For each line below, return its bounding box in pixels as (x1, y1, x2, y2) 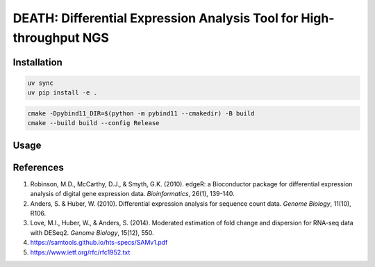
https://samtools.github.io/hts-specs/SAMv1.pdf (30, 238, 168, 247)
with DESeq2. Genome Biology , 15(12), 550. (30, 228, 154, 236)
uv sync (27, 79, 53, 87)
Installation (12, 56, 62, 68)
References (12, 161, 64, 173)
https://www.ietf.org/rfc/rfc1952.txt (30, 248, 131, 257)
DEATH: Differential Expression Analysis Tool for (12, 10, 299, 26)
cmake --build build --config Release (27, 119, 160, 127)
